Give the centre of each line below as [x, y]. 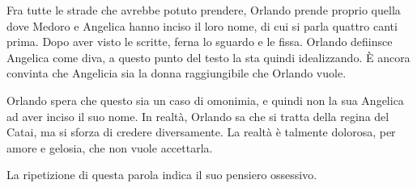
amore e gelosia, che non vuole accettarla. [110, 147]
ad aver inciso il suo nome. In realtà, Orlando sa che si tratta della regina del [198, 116]
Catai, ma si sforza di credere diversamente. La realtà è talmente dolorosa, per [201, 132]
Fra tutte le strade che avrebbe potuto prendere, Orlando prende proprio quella [204, 10]
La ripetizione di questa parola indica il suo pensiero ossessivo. [162, 175]
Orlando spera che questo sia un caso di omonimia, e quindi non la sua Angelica [205, 100]
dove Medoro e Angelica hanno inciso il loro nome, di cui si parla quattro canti [202, 25]
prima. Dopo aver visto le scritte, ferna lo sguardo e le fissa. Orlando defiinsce [200, 42]
